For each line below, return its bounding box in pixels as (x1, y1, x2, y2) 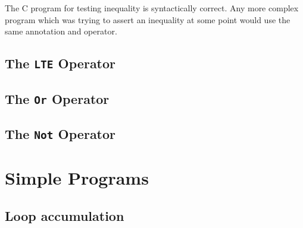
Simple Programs (5, 166, 149, 190)
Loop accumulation (5, 206, 124, 224)
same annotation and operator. (5, 25, 117, 37)
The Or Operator (5, 89, 110, 107)
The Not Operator (5, 124, 116, 142)
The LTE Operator (5, 54, 116, 72)
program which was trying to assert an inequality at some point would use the (5, 13, 290, 26)
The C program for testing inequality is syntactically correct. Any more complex (5, 2, 299, 14)
